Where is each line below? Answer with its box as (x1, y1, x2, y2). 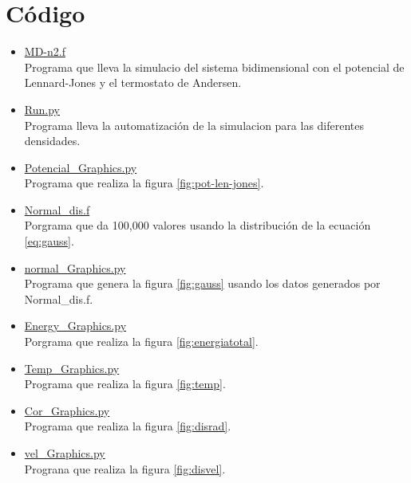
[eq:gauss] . (24, 233, 74, 249)
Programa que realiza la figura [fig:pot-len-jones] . (24, 175, 264, 191)
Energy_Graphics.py (24, 317, 127, 334)
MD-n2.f (24, 43, 65, 60)
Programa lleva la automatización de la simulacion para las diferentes (24, 116, 365, 133)
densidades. (24, 132, 81, 149)
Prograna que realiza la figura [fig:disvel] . (24, 460, 226, 477)
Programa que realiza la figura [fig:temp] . (24, 375, 226, 392)
